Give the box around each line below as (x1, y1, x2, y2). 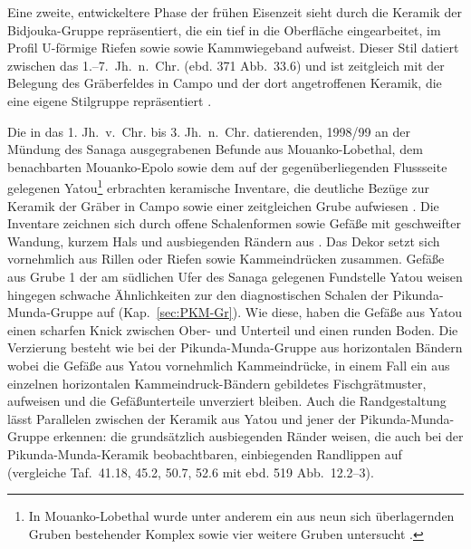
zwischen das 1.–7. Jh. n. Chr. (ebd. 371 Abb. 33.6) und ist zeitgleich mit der (7, 55, 445, 74)
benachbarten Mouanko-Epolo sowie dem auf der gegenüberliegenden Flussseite (7, 157, 447, 176)
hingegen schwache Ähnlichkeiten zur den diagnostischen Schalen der (7, 284, 389, 303)
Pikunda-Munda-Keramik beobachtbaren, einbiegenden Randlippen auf (7, 444, 402, 463)
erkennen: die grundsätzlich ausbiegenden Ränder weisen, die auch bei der (53, 427, 464, 446)
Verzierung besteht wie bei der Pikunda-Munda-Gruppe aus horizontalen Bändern (7, 338, 463, 357)
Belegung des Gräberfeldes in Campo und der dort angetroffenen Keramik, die (7, 73, 442, 92)
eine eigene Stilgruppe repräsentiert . (7, 91, 212, 110)
